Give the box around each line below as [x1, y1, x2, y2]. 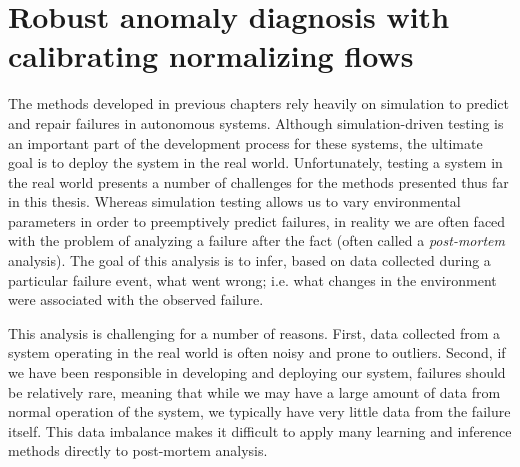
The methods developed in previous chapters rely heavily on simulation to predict [8, 93, 509, 114]
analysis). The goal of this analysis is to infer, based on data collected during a [8, 250, 491, 271]
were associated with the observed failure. [8, 289, 264, 310]
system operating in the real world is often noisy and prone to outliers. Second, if [8, 342, 506, 363]
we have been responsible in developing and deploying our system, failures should [8, 362, 506, 383]
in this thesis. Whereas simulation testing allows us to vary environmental [8, 191, 461, 212]
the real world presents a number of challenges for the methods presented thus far [8, 171, 509, 192]
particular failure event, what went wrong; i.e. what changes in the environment [8, 269, 497, 290]
